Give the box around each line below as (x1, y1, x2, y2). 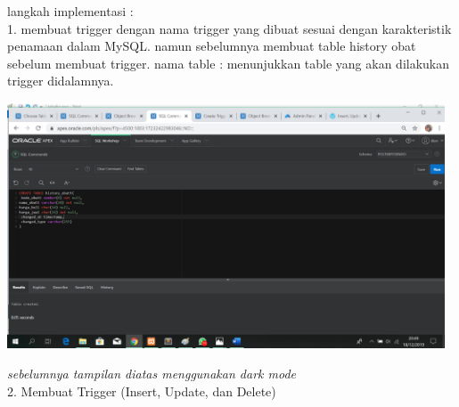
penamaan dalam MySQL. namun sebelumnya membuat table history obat (7, 37, 416, 55)
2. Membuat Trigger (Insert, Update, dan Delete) (7, 381, 276, 400)
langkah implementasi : (7, 2, 134, 20)
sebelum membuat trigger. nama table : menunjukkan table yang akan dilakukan (7, 53, 450, 72)
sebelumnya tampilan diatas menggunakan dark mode (7, 363, 297, 382)
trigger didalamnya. (7, 71, 114, 90)
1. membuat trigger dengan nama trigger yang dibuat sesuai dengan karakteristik (7, 19, 452, 37)
